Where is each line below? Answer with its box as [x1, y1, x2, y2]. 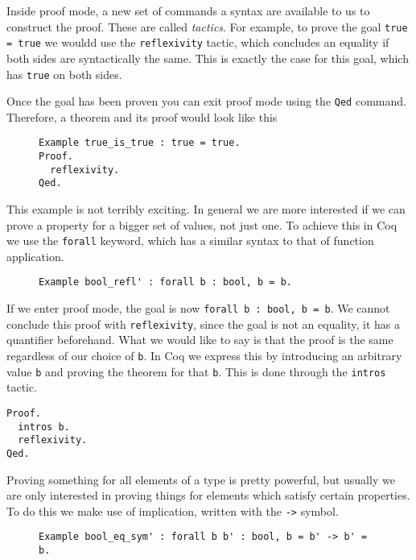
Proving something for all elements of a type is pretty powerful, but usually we [6, 471, 395, 487]
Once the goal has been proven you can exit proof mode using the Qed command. [6, 93, 406, 110]
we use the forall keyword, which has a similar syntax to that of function [6, 232, 374, 249]
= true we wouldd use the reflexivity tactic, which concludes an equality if [6, 34, 389, 51]
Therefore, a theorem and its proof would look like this [6, 108, 278, 125]
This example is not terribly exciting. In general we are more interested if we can [6, 201, 406, 218]
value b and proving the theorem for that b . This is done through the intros [6, 363, 386, 380]
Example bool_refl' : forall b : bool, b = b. [39, 276, 292, 288]
